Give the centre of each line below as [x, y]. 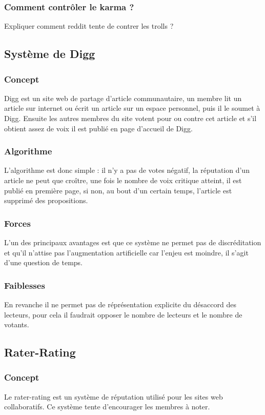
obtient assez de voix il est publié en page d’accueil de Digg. [98, 128]
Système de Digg [50, 54]
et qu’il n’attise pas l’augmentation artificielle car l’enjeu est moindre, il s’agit [126, 252]
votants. [17, 324]
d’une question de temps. [43, 262]
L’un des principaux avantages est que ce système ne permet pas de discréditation [133, 242]
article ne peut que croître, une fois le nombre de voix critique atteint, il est [123, 180]
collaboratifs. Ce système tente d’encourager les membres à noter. [107, 407]
